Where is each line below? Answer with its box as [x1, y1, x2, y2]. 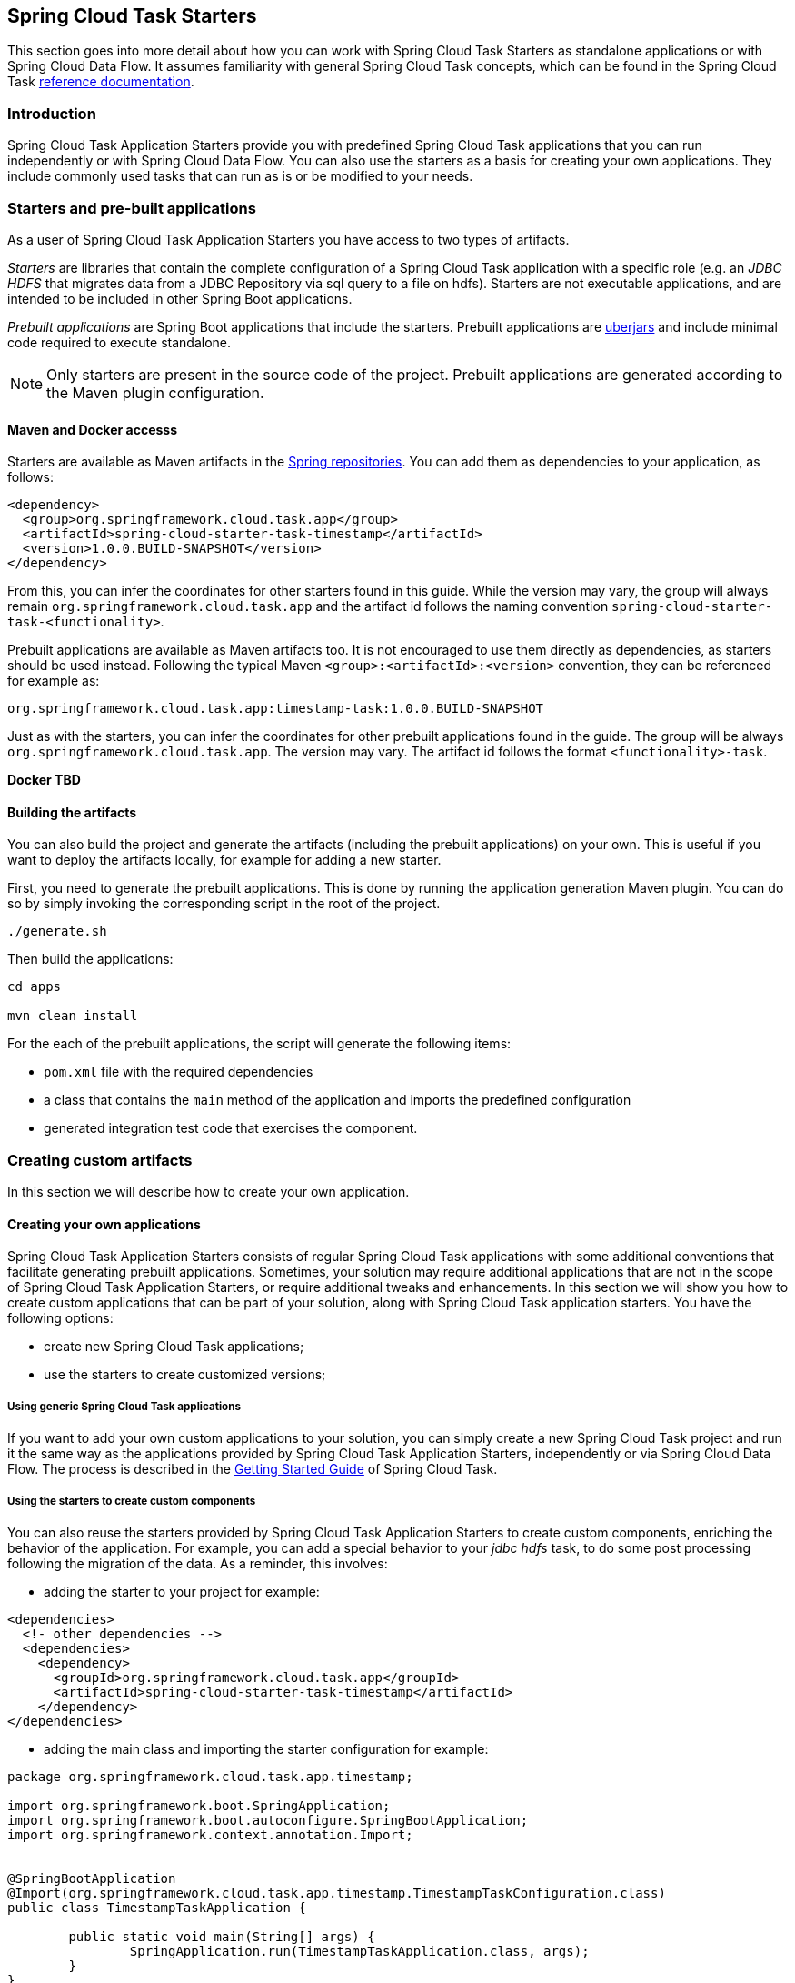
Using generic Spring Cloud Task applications [7, 1399, 241, 1413]
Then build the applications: [7, 951, 174, 967]
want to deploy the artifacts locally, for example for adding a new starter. [7, 852, 442, 868]
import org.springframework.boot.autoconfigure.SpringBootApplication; [7, 1812, 529, 1828]
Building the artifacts [7, 804, 137, 820]
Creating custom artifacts [7, 1150, 193, 1169]
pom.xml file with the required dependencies [44, 1064, 313, 1080]
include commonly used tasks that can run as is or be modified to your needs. [7, 168, 473, 185]
